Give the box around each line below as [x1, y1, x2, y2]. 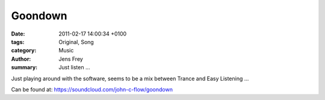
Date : [11, 30, 25, 37]
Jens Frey [58, 55, 84, 63]
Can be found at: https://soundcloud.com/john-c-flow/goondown [11, 86, 173, 93]
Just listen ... [58, 64, 90, 71]
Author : [11, 55, 31, 63]
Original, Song [58, 38, 94, 45]
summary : [11, 64, 38, 71]
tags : [11, 38, 25, 45]
